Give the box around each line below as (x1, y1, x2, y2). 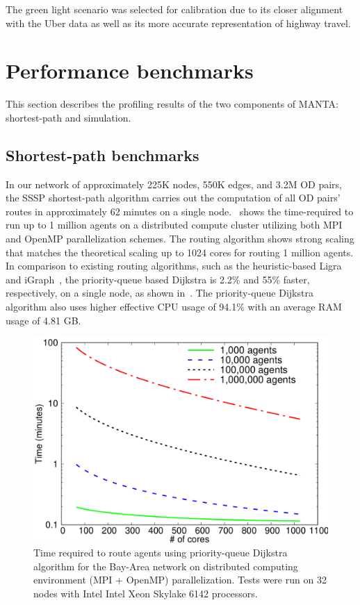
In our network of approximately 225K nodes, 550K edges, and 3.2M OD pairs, (6, 176, 342, 191)
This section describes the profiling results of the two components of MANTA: (6, 97, 338, 111)
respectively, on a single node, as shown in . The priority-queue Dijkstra (6, 285, 313, 300)
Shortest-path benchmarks (6, 144, 199, 165)
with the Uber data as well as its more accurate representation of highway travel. (6, 15, 351, 30)
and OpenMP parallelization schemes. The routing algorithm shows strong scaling (6, 231, 354, 246)
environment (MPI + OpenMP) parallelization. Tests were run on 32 (33, 572, 327, 587)
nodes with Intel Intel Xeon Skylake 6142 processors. (33, 586, 258, 601)
